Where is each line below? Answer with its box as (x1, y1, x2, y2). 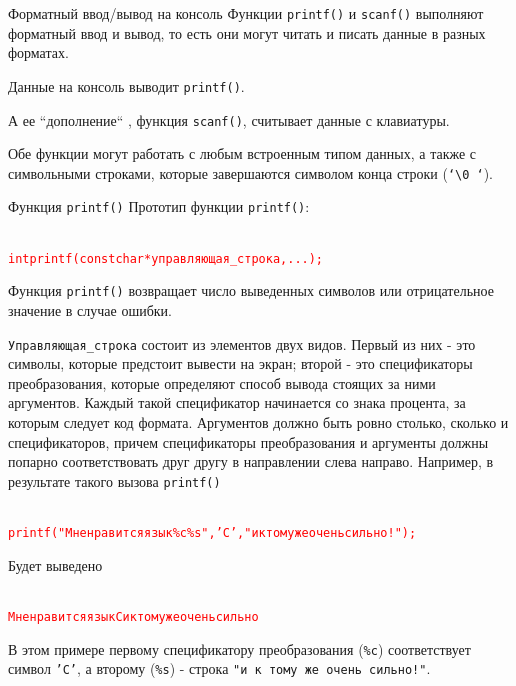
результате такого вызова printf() (8, 470, 221, 491)
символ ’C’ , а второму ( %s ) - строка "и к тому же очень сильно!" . (8, 658, 431, 679)
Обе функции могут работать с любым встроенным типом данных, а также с (8, 143, 477, 164)
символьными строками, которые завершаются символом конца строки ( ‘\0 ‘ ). (8, 162, 494, 183)
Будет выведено (8, 554, 103, 575)
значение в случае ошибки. (8, 299, 172, 320)
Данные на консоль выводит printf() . (8, 75, 245, 96)
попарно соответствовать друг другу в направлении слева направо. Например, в (8, 451, 494, 472)
